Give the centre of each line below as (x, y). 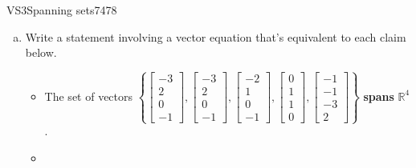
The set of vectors (89, 96)
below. (41, 52)
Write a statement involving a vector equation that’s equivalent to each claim (216, 36)
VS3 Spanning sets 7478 (62, 10)
